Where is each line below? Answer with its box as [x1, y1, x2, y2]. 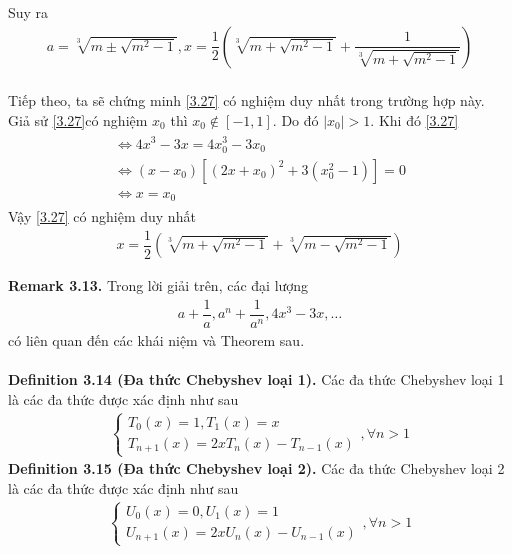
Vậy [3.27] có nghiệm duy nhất [8, 206, 196, 227]
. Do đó [272, 109, 319, 130]
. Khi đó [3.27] [370, 109, 459, 130]
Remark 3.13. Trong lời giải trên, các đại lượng [8, 275, 309, 296]
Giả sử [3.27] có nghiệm [8, 109, 148, 130]
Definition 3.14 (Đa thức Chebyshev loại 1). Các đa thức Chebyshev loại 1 [8, 369, 505, 390]
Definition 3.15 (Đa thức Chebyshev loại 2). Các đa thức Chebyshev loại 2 [8, 458, 505, 479]
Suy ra [8, 2, 49, 22]
